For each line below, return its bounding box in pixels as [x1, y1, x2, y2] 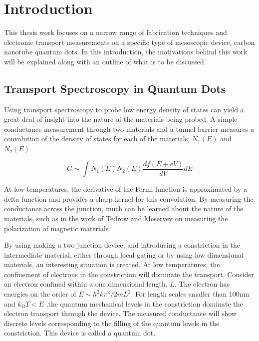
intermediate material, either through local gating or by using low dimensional [4, 249, 244, 260]
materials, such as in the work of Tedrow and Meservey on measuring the [4, 213, 228, 223]
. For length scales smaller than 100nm [131, 289, 250, 299]
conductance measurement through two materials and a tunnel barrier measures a [4, 123, 255, 134]
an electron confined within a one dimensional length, [4, 279, 168, 289]
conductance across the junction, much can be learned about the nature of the [4, 203, 244, 214]
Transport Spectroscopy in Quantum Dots [4, 80, 226, 96]
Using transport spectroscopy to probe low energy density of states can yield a [4, 104, 244, 114]
